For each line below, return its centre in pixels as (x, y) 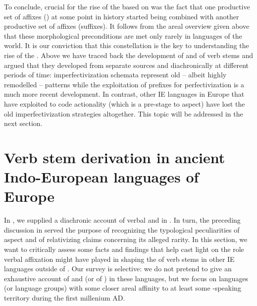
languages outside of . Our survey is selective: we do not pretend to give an (118, 269)
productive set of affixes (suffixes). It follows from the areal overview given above (127, 26)
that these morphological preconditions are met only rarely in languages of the (123, 35)
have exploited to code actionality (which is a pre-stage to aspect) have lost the (125, 103)
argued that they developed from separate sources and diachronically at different (126, 65)
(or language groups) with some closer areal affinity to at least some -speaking (123, 288)
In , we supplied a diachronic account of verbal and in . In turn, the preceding (122, 220)
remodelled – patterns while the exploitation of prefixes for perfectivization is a (124, 84)
